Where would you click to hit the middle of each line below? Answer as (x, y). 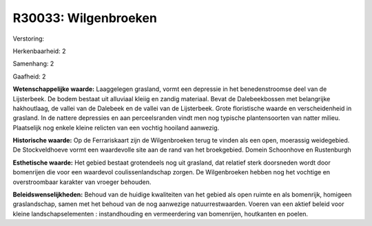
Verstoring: (29, 39)
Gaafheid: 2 (29, 76)
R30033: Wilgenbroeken (85, 18)
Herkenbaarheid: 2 (39, 51)
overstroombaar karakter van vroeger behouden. (82, 182)
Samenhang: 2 (33, 64)
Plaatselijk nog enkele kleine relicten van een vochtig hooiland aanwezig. (116, 127)
